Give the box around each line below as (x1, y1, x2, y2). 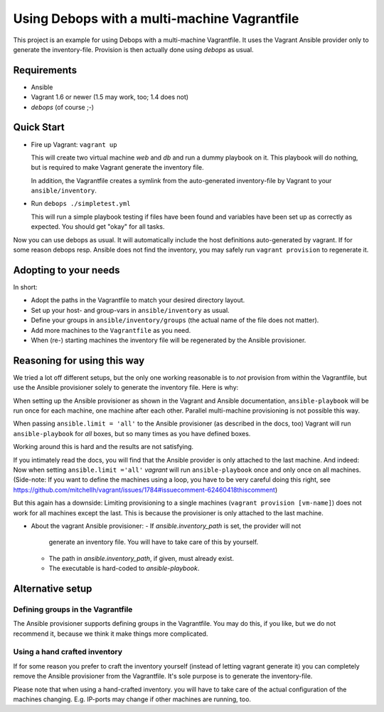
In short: (13, 282, 38, 291)
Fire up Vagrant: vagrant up (31, 140, 117, 149)
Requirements (13, 64, 78, 76)
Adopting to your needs (13, 264, 120, 276)
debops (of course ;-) (31, 103, 95, 111)
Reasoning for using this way (13, 354, 145, 366)
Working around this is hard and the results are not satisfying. (13, 443, 194, 451)
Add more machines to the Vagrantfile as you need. (31, 326, 191, 334)
